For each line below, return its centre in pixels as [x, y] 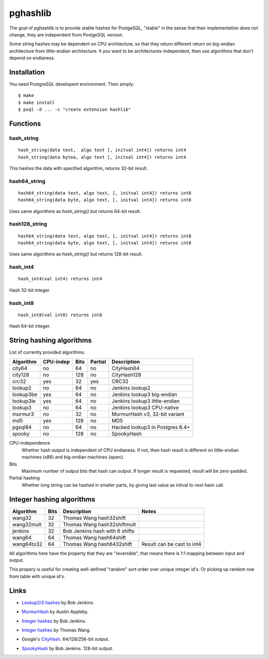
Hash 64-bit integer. [30, 326]
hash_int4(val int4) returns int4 [60, 279]
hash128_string [28, 224]
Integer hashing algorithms [52, 499]
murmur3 [23, 414]
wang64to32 [27, 544]
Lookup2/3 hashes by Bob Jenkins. [58, 602]
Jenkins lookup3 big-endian [144, 395]
